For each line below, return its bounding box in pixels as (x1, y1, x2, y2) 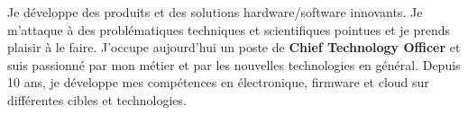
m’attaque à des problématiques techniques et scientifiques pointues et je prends (7, 20, 450, 39)
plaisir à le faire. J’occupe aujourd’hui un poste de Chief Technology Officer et (7, 38, 461, 57)
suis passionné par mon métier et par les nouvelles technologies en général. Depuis (7, 55, 461, 74)
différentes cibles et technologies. (7, 90, 187, 109)
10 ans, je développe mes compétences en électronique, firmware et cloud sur (7, 73, 429, 92)
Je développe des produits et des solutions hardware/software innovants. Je (7, 3, 423, 21)
